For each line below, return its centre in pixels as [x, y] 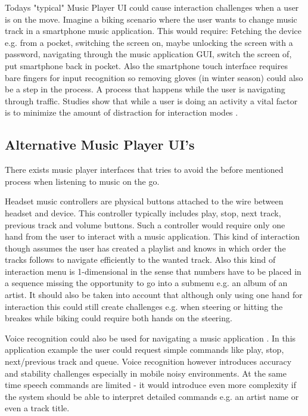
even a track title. [37, 408]
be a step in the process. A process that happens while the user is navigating [145, 89]
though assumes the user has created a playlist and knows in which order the [145, 248]
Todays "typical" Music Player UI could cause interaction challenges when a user [152, 7]
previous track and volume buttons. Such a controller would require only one [145, 224]
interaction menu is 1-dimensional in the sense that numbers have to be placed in [153, 271]
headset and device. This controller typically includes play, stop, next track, [143, 212]
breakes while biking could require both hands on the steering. [119, 318]
